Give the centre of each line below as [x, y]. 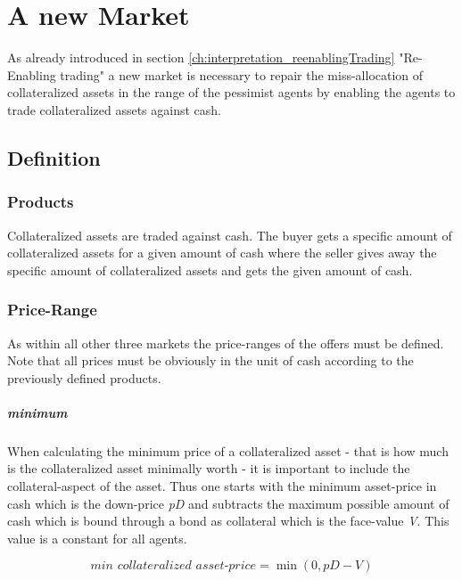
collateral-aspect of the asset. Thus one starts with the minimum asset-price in [222, 486]
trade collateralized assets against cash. [114, 109]
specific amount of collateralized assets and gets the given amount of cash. [210, 270]
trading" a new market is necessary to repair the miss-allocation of [242, 74]
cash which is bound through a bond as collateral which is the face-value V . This [228, 521]
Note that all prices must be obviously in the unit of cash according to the [210, 360]
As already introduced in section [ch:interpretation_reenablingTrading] [201, 57]
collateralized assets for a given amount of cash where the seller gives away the [222, 253]
